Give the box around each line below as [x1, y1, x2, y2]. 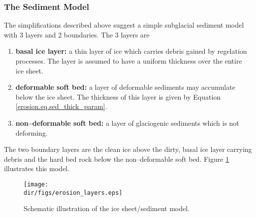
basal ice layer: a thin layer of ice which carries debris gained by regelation [15, 46, 247, 56]
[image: [24, 181, 49, 188]
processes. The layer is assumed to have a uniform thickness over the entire [15, 56, 242, 66]
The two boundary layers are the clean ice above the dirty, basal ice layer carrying [4, 144, 252, 154]
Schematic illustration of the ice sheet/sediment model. [24, 203, 190, 214]
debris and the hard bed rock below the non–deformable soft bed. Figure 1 [4, 153, 229, 164]
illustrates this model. [4, 163, 69, 174]
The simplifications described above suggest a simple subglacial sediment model [4, 20, 244, 30]
